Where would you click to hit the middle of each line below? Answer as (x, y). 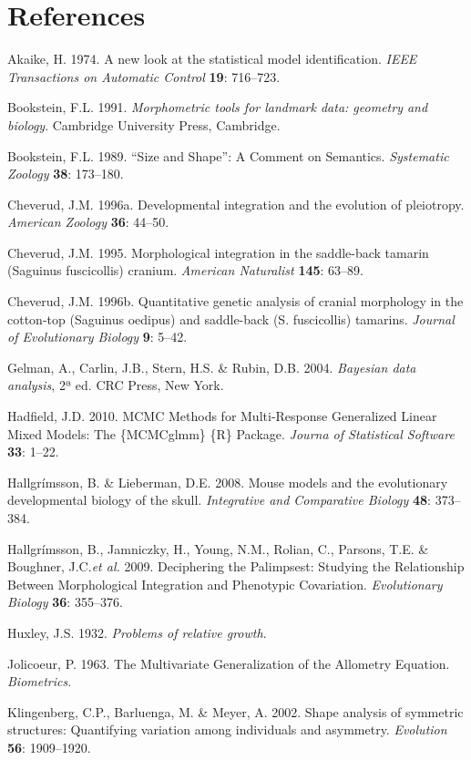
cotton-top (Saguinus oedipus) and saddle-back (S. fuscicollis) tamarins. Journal (231, 318)
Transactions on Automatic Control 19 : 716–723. (144, 76)
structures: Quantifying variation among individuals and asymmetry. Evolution (227, 729)
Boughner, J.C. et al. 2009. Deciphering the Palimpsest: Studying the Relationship (236, 566)
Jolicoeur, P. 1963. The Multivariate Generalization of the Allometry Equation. (229, 663)
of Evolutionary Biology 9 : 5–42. (97, 337)
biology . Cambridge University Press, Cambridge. (144, 124)
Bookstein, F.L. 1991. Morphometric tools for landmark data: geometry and (218, 107)
